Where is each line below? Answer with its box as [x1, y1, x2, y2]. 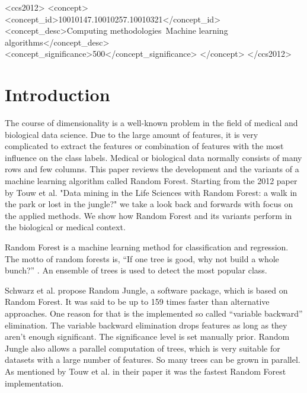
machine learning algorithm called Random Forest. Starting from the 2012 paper [5, 175, 298, 187]
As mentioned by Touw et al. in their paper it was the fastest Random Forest [5, 365, 286, 377]
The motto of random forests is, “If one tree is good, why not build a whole [5, 252, 279, 265]
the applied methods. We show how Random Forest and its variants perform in [5, 209, 292, 221]
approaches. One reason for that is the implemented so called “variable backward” [5, 307, 303, 319]
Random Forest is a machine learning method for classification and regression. [5, 241, 289, 253]
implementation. [5, 376, 64, 389]
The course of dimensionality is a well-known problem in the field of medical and [5, 117, 298, 129]
